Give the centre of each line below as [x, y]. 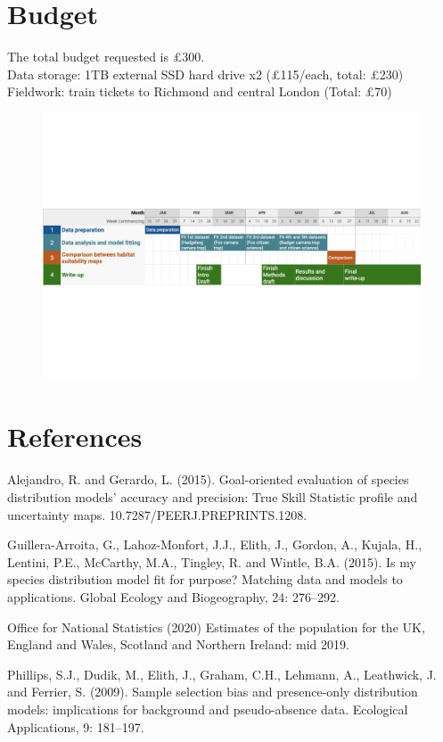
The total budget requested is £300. [106, 57]
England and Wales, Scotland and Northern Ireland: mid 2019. [178, 644]
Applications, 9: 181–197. [76, 726]
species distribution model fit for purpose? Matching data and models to [205, 579]
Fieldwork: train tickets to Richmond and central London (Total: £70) [200, 91]
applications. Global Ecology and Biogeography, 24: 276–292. [173, 596]
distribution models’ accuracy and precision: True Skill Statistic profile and [213, 497]
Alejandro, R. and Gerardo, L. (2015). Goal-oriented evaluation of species [208, 479]
